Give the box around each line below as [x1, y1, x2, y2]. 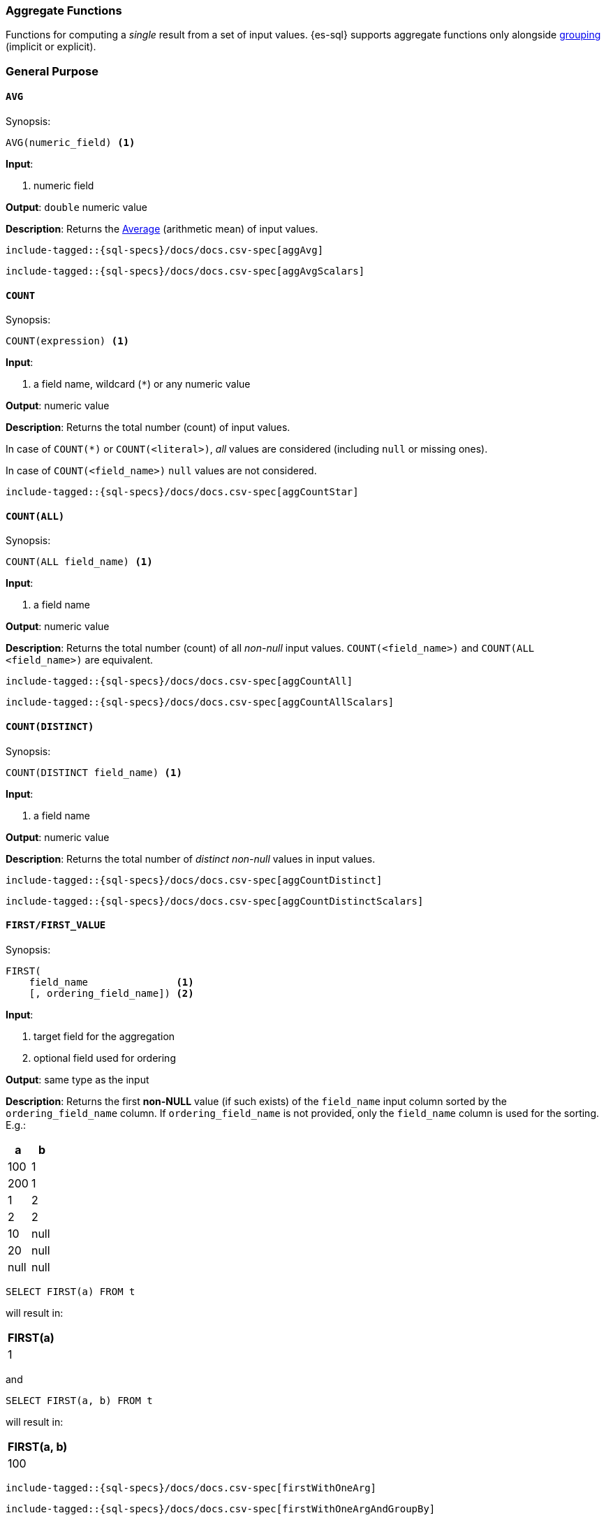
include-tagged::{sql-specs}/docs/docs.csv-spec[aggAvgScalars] [6, 265, 365, 277]
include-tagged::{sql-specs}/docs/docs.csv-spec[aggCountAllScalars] [6, 696, 394, 708]
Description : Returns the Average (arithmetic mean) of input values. [6, 222, 318, 235]
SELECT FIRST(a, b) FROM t [6, 1394, 153, 1406]
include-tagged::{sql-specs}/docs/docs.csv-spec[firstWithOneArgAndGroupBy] [6, 1503, 436, 1514]
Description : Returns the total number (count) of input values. [6, 421, 290, 434]
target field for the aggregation [34, 1030, 175, 1042]
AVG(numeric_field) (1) [6, 136, 135, 148]
